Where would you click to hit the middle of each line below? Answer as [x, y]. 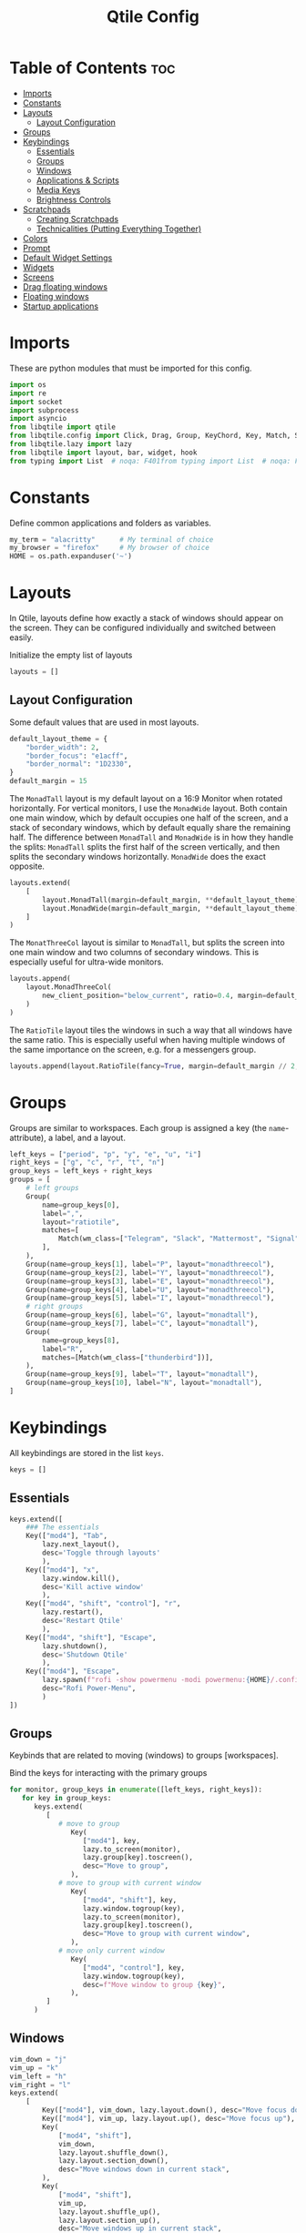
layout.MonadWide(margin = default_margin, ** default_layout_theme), [173, 908]
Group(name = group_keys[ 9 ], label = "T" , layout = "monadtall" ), [142, 1374]
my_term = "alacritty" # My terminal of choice [112, 539]
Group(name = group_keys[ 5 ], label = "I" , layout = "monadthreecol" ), [150, 1298]
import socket [36, 402]
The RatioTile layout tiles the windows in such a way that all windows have [151, 1030]
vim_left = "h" [38, 2076]
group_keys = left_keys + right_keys [81, 1171]
